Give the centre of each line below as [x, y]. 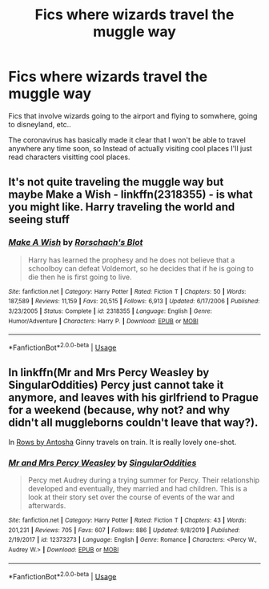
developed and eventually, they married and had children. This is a [138, 489]
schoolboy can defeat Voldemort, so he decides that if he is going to [141, 268]
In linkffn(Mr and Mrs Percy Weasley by [109, 373]
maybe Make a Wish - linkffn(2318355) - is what [131, 195]
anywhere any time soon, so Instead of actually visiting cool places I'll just [130, 148]
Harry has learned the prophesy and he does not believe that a [131, 260]
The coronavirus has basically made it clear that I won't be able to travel [127, 140]
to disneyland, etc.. [40, 124]
